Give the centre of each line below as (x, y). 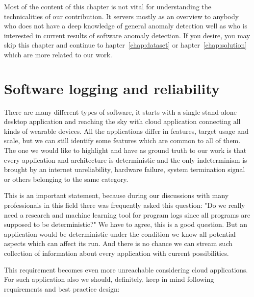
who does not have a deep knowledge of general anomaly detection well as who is (126, 26)
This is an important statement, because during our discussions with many (116, 195)
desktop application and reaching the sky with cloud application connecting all (122, 121)
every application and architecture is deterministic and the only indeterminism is (126, 160)
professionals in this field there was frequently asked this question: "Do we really (125, 205)
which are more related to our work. (58, 54)
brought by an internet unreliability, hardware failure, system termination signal (125, 169)
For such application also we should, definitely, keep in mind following (109, 279)
